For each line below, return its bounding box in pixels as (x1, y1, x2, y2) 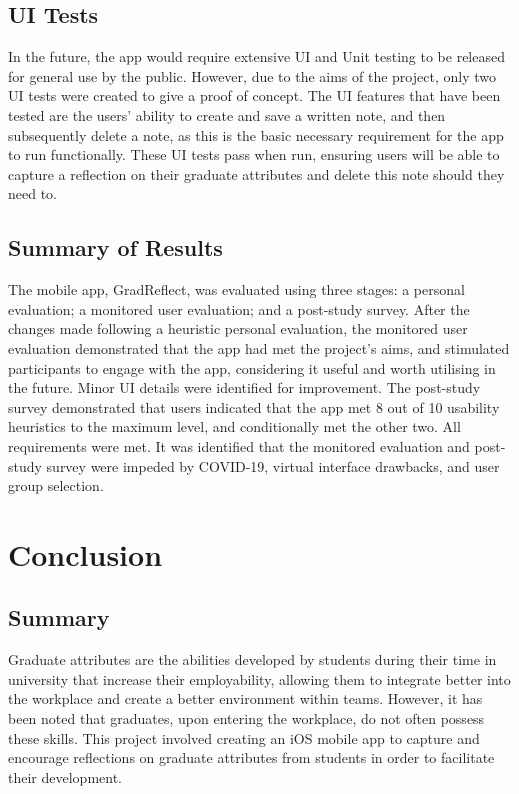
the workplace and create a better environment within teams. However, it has (8, 688, 483, 709)
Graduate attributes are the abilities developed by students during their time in (8, 649, 497, 670)
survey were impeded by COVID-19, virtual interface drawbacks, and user (46, 455, 500, 476)
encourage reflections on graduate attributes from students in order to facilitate (8, 747, 495, 768)
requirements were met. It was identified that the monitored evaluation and (8, 435, 470, 456)
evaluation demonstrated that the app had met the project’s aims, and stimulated (8, 337, 510, 358)
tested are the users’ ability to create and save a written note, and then (8, 104, 446, 125)
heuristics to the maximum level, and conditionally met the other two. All (8, 416, 461, 437)
